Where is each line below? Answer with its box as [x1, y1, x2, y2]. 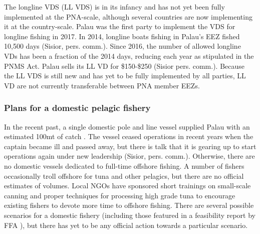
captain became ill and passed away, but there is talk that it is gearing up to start [4, 141, 256, 151]
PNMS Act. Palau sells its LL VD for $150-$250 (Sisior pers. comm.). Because [4, 60, 245, 71]
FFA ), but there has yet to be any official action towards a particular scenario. [4, 219, 248, 230]
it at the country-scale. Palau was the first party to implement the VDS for [4, 21, 235, 32]
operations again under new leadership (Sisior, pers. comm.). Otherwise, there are [4, 151, 255, 161]
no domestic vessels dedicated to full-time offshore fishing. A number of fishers [4, 160, 244, 171]
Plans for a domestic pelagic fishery [4, 101, 151, 114]
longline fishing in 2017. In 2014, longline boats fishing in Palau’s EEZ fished [4, 31, 240, 41]
